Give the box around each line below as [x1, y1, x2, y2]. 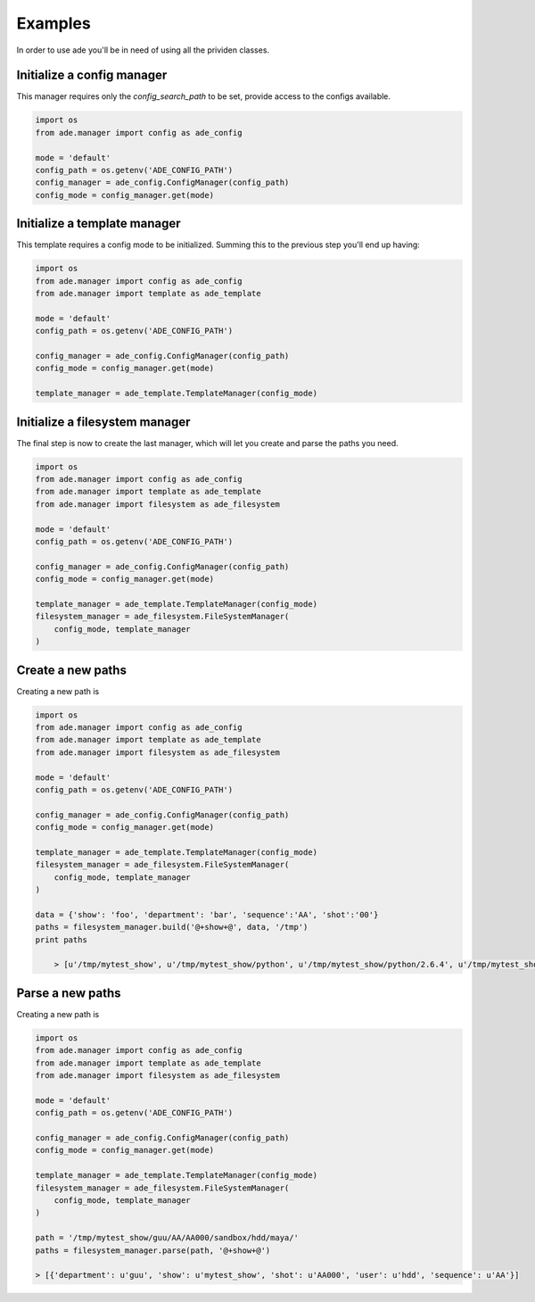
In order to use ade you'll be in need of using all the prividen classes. [16, 45, 270, 55]
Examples [16, 13, 91, 33]
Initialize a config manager [16, 68, 168, 83]
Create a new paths [16, 662, 127, 677]
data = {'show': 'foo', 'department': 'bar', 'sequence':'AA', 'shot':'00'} [35, 909, 379, 919]
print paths [35, 934, 88, 945]
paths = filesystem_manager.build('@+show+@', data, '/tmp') [35, 922, 309, 933]
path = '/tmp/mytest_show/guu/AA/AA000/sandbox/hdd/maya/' [35, 1232, 299, 1243]
